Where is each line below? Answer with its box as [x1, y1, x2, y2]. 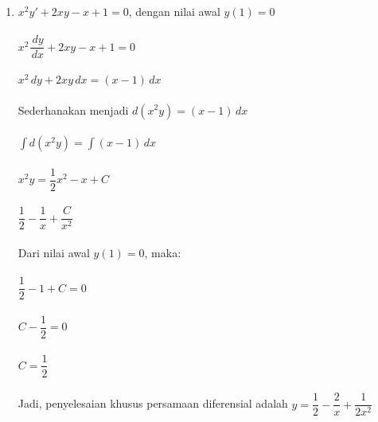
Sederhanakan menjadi [18, 101, 129, 118]
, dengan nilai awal [128, 3, 220, 19]
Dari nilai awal [18, 244, 90, 261]
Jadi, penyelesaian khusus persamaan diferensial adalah [18, 395, 288, 412]
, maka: [144, 244, 181, 261]
